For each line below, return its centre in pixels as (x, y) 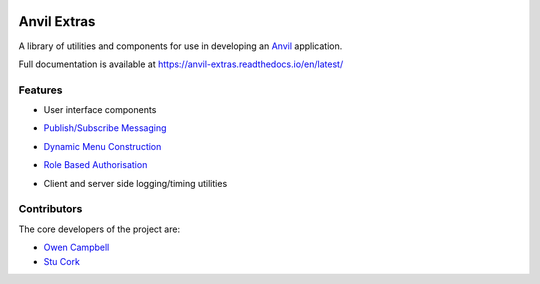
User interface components (100, 110)
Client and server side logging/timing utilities (135, 183)
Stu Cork (61, 261)
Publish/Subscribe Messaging (105, 128)
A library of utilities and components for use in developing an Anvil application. (180, 46)
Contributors (50, 209)
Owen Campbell (76, 247)
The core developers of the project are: (99, 229)
